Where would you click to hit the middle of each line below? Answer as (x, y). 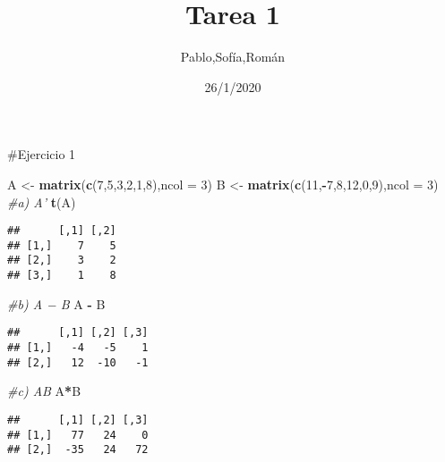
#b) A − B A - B (56, 303)
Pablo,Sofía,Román (233, 57)
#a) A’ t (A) (42, 202)
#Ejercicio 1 (42, 154)
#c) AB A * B (44, 391)
